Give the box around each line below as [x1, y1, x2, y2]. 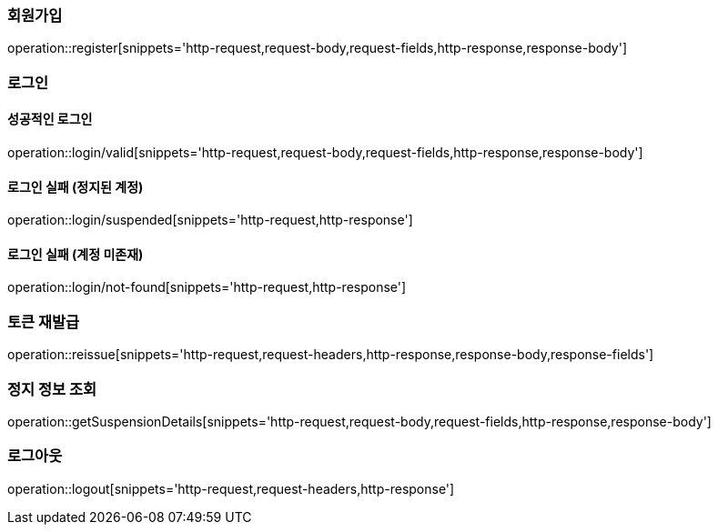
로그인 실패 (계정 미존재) [7, 246, 144, 262]
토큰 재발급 [7, 312, 80, 331]
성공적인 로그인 [7, 111, 93, 127]
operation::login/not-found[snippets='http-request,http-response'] [7, 279, 407, 296]
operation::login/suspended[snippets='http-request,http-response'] [7, 212, 413, 228]
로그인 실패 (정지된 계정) [7, 178, 144, 195]
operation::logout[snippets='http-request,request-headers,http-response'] [7, 480, 455, 497]
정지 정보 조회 [7, 379, 97, 398]
